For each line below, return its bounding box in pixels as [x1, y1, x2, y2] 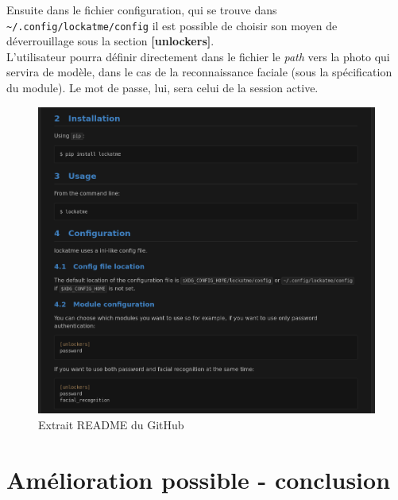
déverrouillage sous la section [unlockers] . [6, 33, 214, 49]
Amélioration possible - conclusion [6, 463, 391, 495]
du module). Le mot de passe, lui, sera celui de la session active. [6, 79, 319, 96]
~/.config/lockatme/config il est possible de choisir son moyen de [6, 17, 338, 33]
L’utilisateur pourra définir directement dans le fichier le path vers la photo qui [6, 48, 390, 64]
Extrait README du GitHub [38, 416, 184, 432]
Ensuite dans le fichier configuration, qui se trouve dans [6, 2, 277, 17]
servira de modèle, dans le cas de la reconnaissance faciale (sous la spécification [6, 64, 392, 80]
